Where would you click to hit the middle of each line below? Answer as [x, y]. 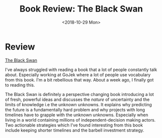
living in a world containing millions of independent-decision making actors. [80, 120]
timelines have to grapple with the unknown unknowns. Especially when [77, 115]
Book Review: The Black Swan [81, 9]
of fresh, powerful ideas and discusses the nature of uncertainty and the [77, 99]
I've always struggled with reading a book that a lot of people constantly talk [81, 69]
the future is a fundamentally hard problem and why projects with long [75, 110]
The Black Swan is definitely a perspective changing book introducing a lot [80, 94]
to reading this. [20, 85]
